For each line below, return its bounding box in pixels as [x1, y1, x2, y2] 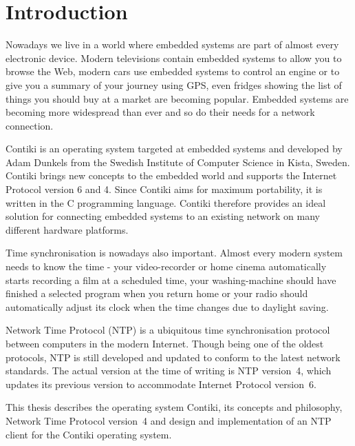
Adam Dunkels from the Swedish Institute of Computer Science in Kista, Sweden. [6, 154, 350, 169]
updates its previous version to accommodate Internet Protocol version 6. [6, 376, 316, 391]
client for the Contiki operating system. [6, 427, 172, 441]
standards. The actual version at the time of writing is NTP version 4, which [6, 363, 332, 378]
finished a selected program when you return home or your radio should [6, 286, 308, 301]
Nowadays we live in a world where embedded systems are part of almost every [6, 37, 339, 52]
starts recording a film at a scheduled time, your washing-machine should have [6, 272, 336, 287]
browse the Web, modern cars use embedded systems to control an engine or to [6, 64, 340, 79]
